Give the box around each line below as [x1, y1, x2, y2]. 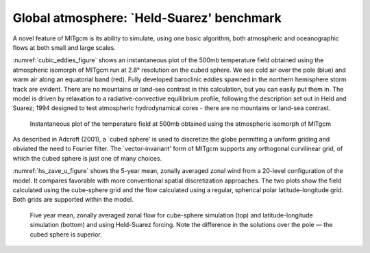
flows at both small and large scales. [12, 43, 116, 51]
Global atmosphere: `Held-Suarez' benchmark [12, 10, 282, 25]
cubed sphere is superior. [29, 230, 102, 239]
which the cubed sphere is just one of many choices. [12, 154, 162, 162]
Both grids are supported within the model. [12, 196, 134, 204]
